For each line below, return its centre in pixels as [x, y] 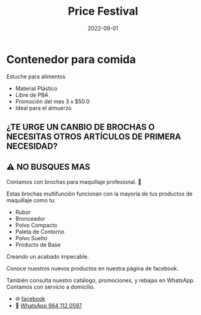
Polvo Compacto [36, 225]
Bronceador [30, 218]
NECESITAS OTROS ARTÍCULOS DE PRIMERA [94, 137]
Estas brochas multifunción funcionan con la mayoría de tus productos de [100, 194]
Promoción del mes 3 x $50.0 [52, 101]
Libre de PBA [32, 95]
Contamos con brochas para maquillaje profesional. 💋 [74, 181]
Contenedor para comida [71, 59]
